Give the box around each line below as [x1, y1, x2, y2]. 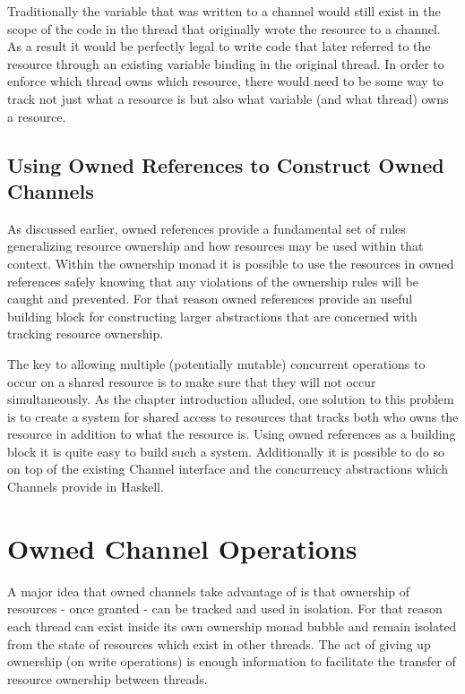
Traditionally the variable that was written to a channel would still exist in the [7, 2, 441, 20]
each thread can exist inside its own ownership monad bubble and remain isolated [7, 616, 457, 635]
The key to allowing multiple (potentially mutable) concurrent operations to [7, 354, 426, 373]
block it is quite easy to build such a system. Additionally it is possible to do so [7, 441, 444, 460]
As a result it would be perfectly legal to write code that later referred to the [7, 37, 431, 56]
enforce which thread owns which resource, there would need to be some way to [7, 72, 443, 90]
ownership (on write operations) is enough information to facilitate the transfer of [7, 652, 456, 671]
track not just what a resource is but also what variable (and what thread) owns [7, 89, 449, 107]
